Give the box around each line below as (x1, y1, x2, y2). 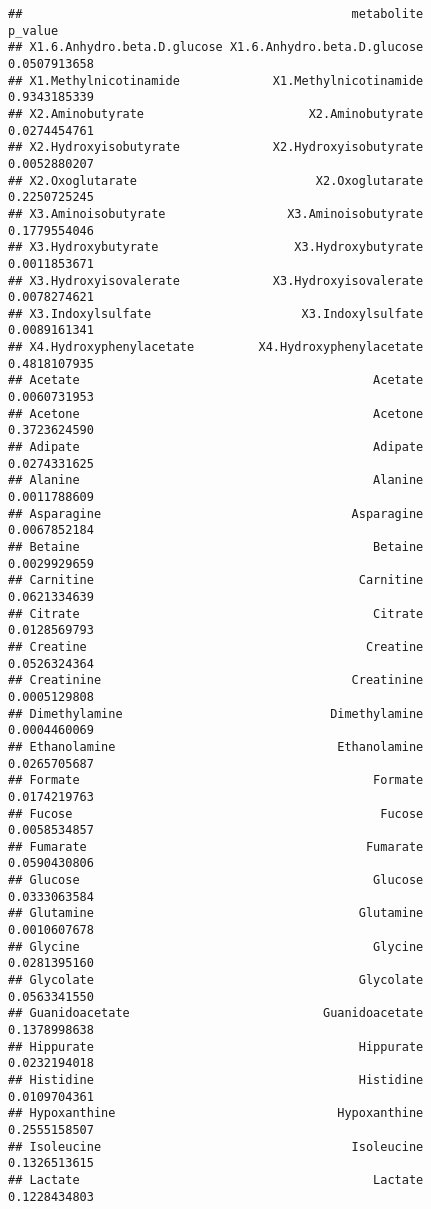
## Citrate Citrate (8, 606, 424, 621)
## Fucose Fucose (8, 806, 424, 821)
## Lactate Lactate (8, 1172, 424, 1187)
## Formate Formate (8, 773, 424, 788)
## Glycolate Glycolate (8, 973, 424, 988)
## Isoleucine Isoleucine (8, 1139, 424, 1154)
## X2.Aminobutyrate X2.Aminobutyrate (8, 106, 424, 121)
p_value (8, 23, 59, 38)
